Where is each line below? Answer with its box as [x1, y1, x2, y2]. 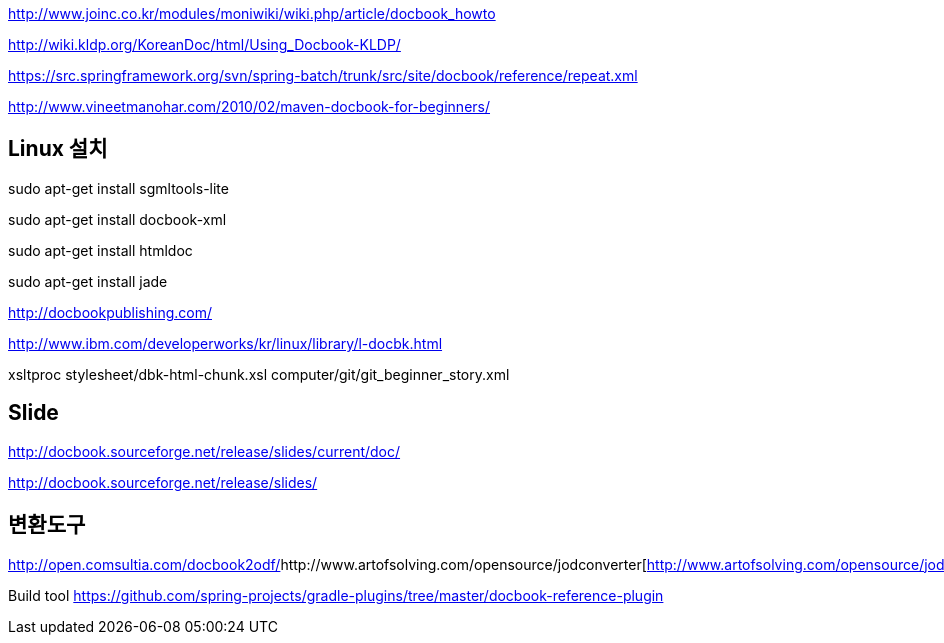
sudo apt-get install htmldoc [8, 241, 193, 259]
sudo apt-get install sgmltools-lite [8, 179, 229, 197]
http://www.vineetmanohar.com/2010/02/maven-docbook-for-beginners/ [8, 98, 491, 115]
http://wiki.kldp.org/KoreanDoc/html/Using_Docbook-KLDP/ [8, 36, 401, 53]
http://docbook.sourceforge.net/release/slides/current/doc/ [8, 442, 401, 460]
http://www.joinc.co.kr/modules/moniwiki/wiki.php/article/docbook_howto [8, 5, 496, 22]
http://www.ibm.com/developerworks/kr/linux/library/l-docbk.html [8, 334, 443, 352]
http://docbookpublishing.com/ [8, 303, 212, 321]
